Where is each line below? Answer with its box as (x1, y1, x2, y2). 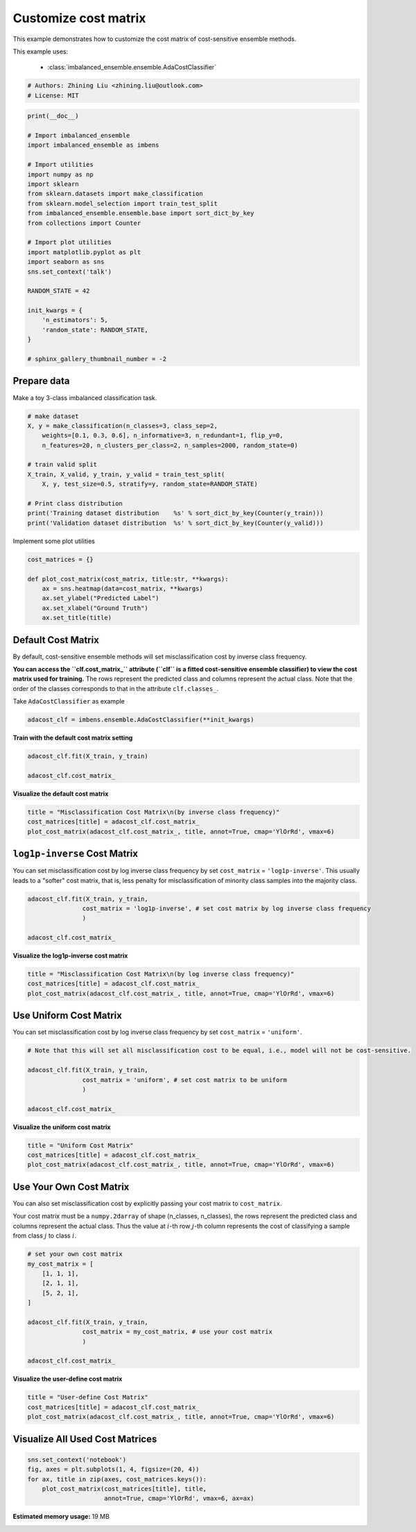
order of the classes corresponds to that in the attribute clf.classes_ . (12, 684, 218, 692)
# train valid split (27, 460, 97, 469)
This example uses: (12, 47, 69, 56)
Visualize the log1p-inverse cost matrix (12, 951, 128, 960)
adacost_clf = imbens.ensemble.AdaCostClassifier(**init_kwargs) (27, 716, 254, 724)
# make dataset (27, 412, 79, 420)
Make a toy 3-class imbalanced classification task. (12, 393, 157, 402)
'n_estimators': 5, (42, 316, 109, 324)
